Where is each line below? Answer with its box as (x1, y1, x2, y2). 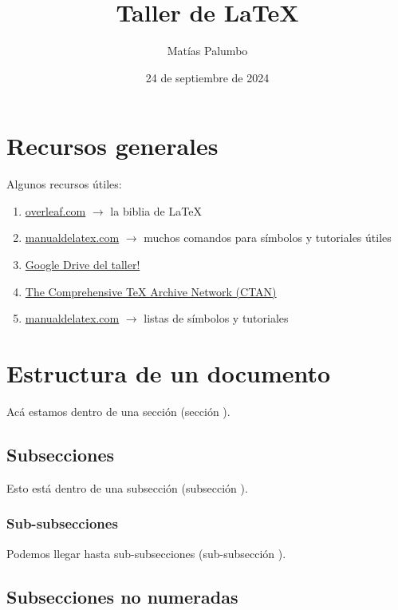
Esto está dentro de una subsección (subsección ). (6, 479, 248, 496)
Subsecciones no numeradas (6, 584, 238, 608)
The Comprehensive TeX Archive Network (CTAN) (25, 283, 277, 299)
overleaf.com (25, 202, 86, 219)
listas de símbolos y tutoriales (144, 310, 289, 327)
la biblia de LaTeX (110, 202, 202, 219)
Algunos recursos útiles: (6, 176, 122, 192)
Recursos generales (6, 129, 219, 162)
